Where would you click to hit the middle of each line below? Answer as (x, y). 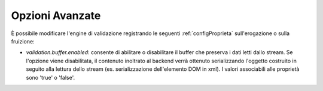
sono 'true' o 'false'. (50, 77)
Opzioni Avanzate (56, 15)
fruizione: (23, 41)
